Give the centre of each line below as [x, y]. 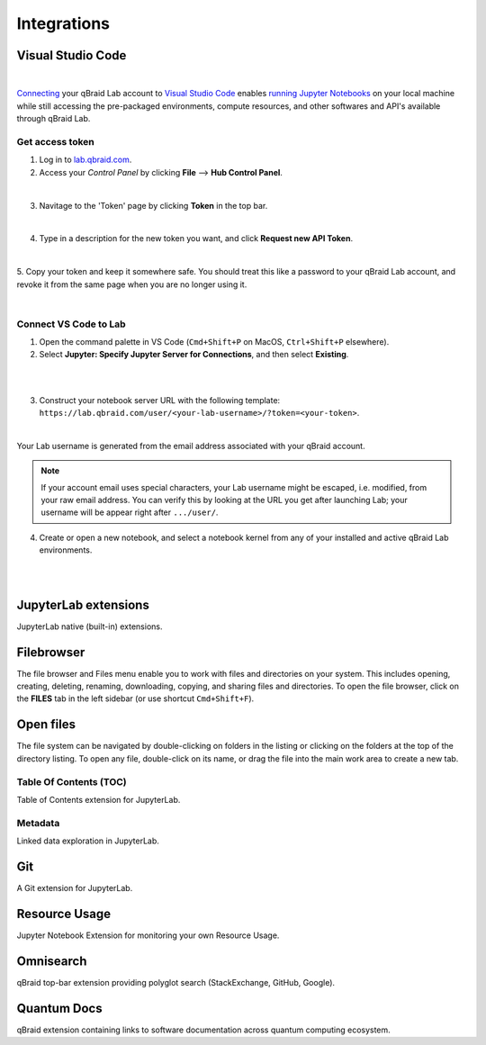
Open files [46, 725]
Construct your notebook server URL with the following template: [160, 400]
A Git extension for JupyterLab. [75, 887]
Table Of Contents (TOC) [72, 781]
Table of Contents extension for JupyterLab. [99, 799]
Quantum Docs [59, 1008]
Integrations [63, 23]
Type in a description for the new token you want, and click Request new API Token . [196, 239]
